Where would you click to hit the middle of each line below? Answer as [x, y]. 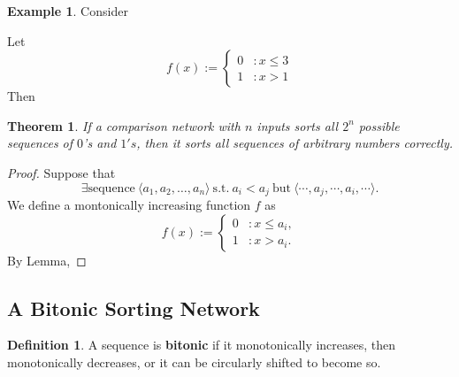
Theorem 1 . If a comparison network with [124, 125]
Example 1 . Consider [68, 11]
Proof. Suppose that [61, 172]
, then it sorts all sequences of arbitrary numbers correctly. [295, 143]
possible [379, 125]
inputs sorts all [298, 125]
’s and [100, 143]
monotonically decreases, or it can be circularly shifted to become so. [194, 362]
